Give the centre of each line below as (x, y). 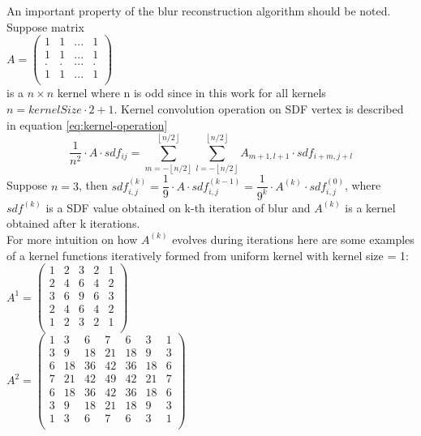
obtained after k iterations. (73, 223)
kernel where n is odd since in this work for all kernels (191, 93)
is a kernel (370, 207)
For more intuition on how (72, 239)
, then (93, 185)
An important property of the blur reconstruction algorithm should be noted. (199, 11)
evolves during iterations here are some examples (293, 239)
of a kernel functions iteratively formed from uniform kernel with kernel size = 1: (208, 255)
